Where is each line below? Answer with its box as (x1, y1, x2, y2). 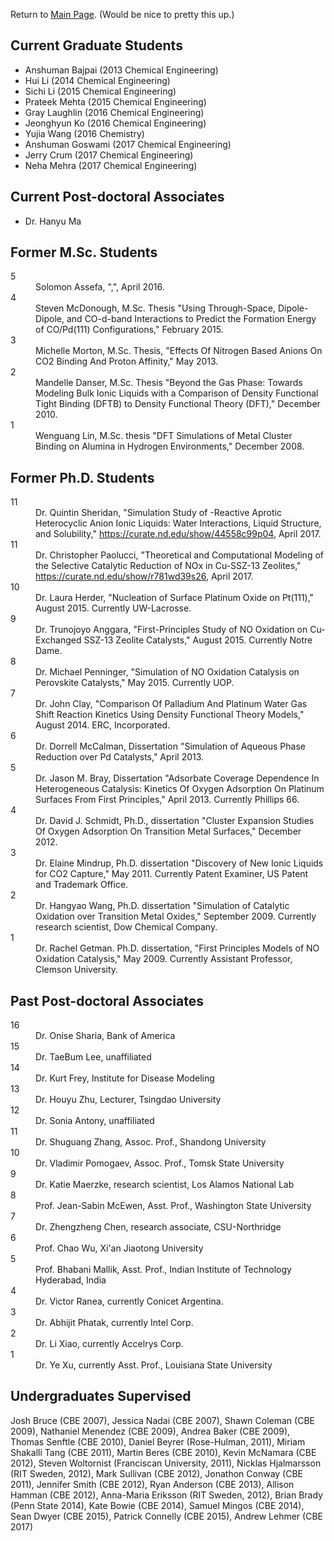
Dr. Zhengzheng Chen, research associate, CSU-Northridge (35, 1221, 282, 1233)
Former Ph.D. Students (10, 469, 155, 486)
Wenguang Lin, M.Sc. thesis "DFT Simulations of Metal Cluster (35, 430, 293, 442)
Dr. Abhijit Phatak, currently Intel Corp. (35, 1317, 194, 1329)
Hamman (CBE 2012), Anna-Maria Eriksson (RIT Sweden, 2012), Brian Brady (10, 1489, 323, 1501)
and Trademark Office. (35, 879, 129, 891)
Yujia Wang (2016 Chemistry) (24, 127, 145, 139)
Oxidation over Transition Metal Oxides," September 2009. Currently (35, 910, 317, 923)
